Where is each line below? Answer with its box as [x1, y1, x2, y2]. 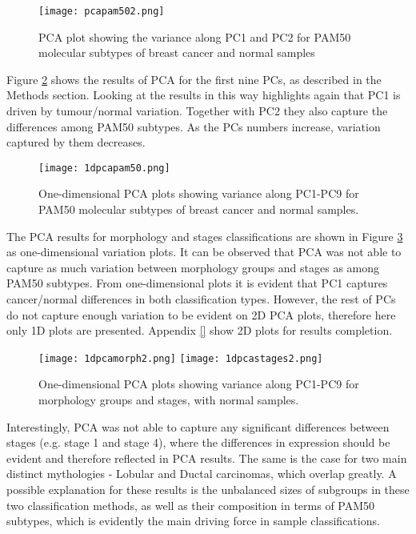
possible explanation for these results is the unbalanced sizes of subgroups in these [6, 481, 410, 498]
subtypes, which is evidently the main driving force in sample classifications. [6, 512, 380, 529]
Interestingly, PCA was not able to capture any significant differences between [6, 418, 390, 435]
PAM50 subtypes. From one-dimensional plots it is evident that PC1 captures [6, 275, 388, 291]
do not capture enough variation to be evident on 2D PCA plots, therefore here [6, 306, 396, 323]
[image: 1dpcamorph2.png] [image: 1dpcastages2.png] [38, 352, 323, 364]
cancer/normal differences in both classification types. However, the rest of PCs [6, 291, 396, 307]
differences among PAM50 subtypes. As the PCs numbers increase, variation [6, 118, 381, 135]
